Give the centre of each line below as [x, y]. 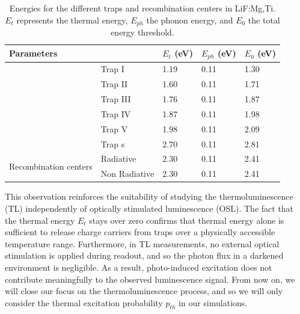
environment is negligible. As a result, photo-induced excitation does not [139, 267]
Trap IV [116, 113]
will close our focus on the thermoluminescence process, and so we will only [144, 291]
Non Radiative [127, 174]
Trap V [114, 128]
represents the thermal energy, [72, 20]
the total [264, 20]
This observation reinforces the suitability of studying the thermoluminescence [149, 196]
